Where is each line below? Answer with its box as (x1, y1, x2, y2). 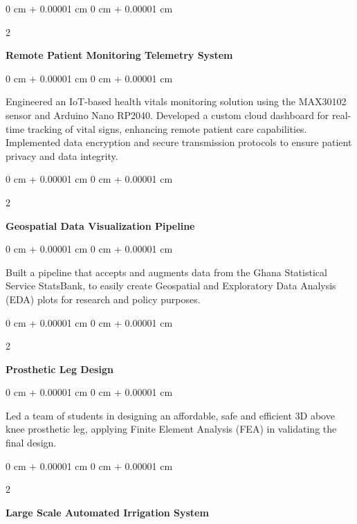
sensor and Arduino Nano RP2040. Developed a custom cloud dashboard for (6, 107, 329, 122)
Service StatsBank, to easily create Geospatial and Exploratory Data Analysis (6, 278, 336, 293)
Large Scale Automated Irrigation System (6, 505, 209, 519)
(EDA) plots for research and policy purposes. (6, 291, 201, 306)
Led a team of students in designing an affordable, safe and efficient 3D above (6, 408, 335, 422)
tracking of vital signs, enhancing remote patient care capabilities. (27, 121, 307, 136)
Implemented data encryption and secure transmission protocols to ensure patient (6, 135, 352, 150)
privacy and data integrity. (6, 148, 118, 163)
